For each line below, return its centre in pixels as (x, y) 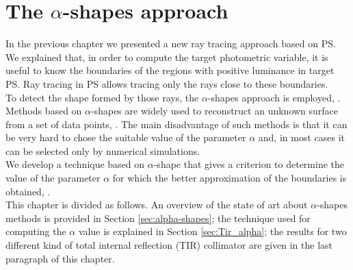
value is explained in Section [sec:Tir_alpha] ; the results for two (212, 231)
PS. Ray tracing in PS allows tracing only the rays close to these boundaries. (167, 83)
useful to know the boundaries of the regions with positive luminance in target (170, 70)
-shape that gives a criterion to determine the (249, 164)
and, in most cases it (301, 137)
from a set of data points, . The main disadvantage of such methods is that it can (176, 124)
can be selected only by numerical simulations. (103, 150)
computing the (36, 231)
